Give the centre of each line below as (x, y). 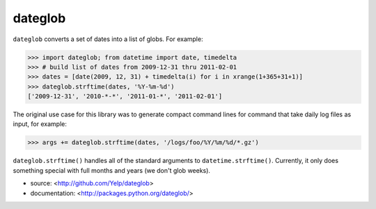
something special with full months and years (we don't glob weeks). (111, 170)
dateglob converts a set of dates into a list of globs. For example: (108, 39)
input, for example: (40, 124)
